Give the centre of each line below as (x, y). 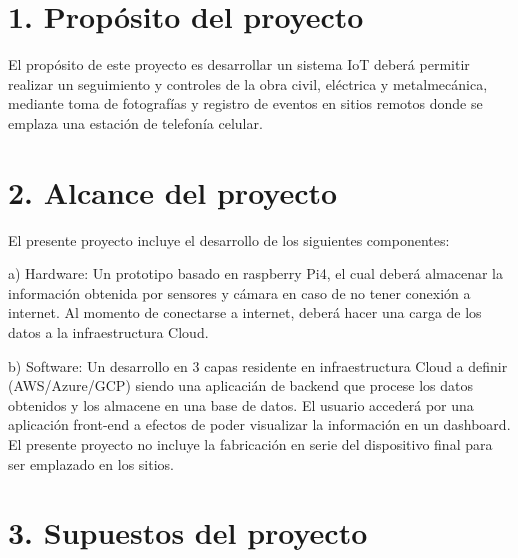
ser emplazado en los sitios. (91, 463)
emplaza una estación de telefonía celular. (135, 122)
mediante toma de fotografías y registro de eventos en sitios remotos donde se (245, 103)
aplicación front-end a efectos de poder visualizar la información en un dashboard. (259, 424)
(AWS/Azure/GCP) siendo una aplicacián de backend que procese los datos (241, 385)
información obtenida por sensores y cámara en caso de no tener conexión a (239, 292)
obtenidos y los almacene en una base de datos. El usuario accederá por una (241, 404)
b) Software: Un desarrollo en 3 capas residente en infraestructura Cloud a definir (258, 365)
